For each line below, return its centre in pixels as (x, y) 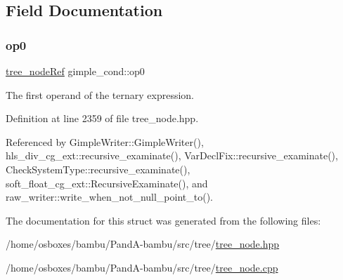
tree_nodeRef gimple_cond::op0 (75, 71)
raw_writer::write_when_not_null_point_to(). (109, 197)
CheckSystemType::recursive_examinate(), (98, 169)
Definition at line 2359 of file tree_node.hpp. (102, 118)
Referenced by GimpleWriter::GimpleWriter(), (105, 141)
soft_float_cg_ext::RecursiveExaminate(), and (107, 183)
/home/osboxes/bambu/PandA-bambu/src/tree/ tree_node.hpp (143, 244)
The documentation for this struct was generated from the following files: (163, 220)
